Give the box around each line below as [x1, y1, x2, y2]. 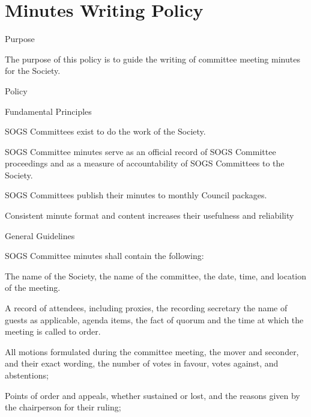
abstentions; [5, 369, 49, 381]
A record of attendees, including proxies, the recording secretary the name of [5, 302, 288, 314]
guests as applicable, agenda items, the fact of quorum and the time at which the [5, 313, 304, 326]
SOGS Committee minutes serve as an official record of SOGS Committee [5, 145, 276, 157]
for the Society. [5, 64, 61, 77]
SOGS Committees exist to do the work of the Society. [5, 125, 206, 138]
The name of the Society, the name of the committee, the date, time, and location [5, 269, 307, 282]
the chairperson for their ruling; [5, 401, 121, 413]
